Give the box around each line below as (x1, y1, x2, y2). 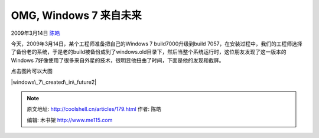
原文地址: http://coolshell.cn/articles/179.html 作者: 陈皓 (27, 106, 162, 113)
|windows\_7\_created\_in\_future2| (11, 78, 97, 86)
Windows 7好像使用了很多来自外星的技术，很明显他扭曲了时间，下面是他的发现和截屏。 (11, 57, 224, 64)
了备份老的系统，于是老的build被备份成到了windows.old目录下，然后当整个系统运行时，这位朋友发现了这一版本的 (11, 48, 287, 55)
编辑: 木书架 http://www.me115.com (27, 116, 113, 123)
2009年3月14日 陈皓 (11, 29, 60, 37)
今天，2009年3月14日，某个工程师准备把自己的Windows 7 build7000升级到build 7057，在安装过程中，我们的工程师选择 (11, 40, 302, 47)
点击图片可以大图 (11, 68, 53, 75)
